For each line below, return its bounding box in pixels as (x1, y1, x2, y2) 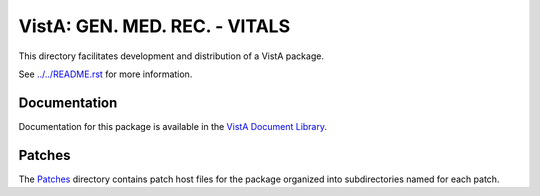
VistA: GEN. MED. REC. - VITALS (18, 15, 290, 37)
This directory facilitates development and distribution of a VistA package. (18, 50, 325, 62)
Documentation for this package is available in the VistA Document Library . (18, 120, 328, 132)
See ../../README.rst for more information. (18, 68, 193, 80)
